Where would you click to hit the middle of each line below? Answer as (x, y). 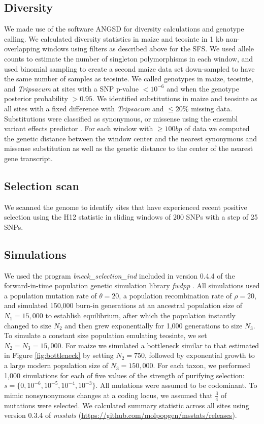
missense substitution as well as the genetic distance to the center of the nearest (129, 148)
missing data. (212, 108)
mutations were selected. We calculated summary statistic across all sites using (127, 405)
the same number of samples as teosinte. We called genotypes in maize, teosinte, (129, 79)
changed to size (28, 325)
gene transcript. (28, 158)
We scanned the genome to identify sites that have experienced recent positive (126, 207)
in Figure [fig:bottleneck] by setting (59, 355)
